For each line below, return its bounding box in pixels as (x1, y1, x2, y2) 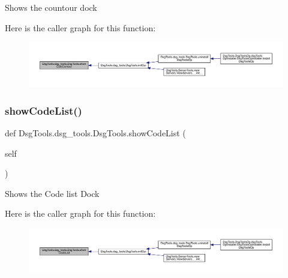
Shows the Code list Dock (5, 187, 100, 199)
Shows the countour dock (5, 1, 97, 13)
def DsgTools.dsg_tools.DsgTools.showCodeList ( (5, 126, 186, 139)
